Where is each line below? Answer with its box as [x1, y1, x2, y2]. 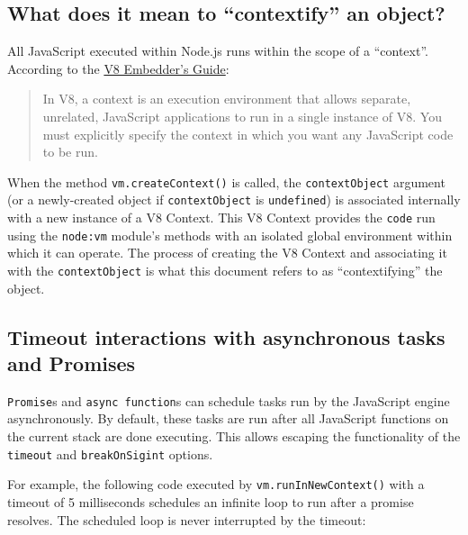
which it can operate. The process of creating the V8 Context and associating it [7, 243, 447, 262]
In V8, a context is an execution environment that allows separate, [42, 89, 411, 108]
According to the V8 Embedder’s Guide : [7, 59, 229, 77]
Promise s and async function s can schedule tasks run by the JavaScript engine [7, 391, 450, 410]
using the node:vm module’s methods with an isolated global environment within [7, 225, 453, 244]
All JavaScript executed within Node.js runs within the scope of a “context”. [7, 41, 428, 60]
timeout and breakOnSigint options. [7, 444, 213, 463]
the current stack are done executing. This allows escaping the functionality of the [7, 427, 461, 446]
